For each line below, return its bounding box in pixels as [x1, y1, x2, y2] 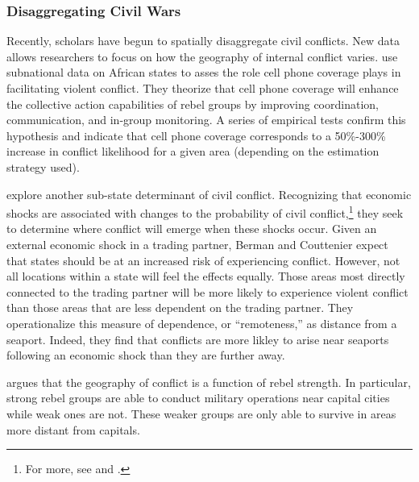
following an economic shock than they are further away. [6, 347, 285, 364]
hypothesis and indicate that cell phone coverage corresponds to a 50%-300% [6, 127, 386, 143]
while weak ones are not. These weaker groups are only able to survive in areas [6, 405, 396, 422]
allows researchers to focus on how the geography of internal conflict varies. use [6, 48, 398, 64]
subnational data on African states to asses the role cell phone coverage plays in [6, 64, 401, 81]
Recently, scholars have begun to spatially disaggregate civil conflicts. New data [6, 32, 400, 49]
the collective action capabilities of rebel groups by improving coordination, [6, 95, 379, 112]
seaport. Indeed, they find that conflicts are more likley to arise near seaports [6, 330, 389, 347]
